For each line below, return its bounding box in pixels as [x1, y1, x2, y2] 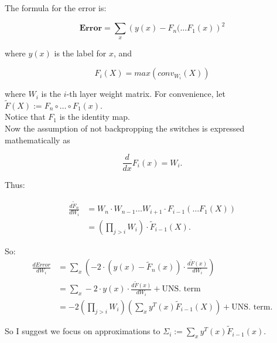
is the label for [54, 47, 107, 59]
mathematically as [5, 133, 70, 146]
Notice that [5, 110, 46, 123]
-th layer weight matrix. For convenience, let [66, 88, 225, 100]
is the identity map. [59, 110, 130, 123]
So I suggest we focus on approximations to [5, 325, 160, 337]
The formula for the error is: [5, 2, 107, 14]
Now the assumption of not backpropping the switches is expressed [5, 122, 245, 134]
